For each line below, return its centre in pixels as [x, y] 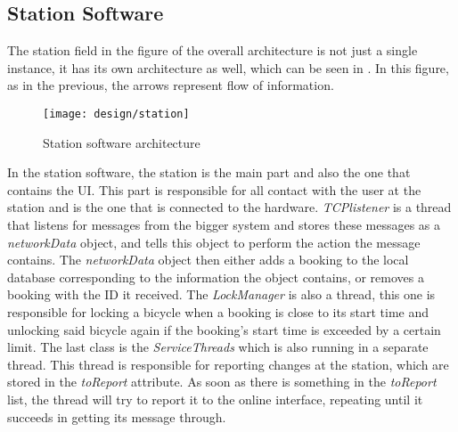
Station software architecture [122, 142]
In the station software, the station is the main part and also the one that [209, 172]
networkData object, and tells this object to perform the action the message [214, 242]
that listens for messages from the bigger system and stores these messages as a [224, 225]
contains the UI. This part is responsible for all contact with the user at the [214, 189]
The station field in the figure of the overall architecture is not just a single [213, 50]
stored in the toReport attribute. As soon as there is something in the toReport [222, 382]
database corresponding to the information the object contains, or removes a [216, 277]
